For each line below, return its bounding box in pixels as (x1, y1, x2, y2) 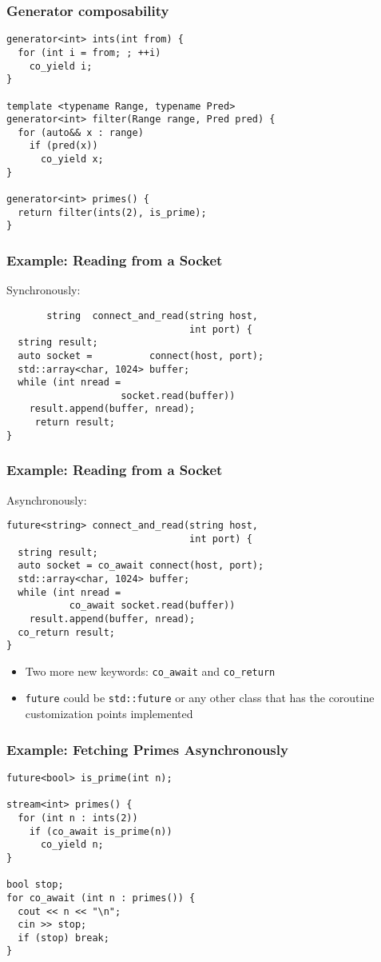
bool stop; (6, 879, 64, 891)
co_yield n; (40, 839, 104, 851)
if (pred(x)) (29, 140, 98, 152)
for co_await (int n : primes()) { (6, 892, 196, 904)
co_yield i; (29, 60, 93, 72)
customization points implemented (25, 705, 193, 722)
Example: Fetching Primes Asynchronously (6, 739, 288, 759)
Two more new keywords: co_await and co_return (25, 662, 276, 679)
